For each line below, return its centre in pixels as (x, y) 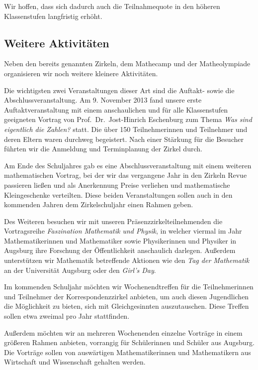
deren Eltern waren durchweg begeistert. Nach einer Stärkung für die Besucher (124, 139)
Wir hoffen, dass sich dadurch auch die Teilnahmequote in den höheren (112, 6)
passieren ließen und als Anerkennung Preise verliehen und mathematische (117, 185)
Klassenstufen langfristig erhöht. (53, 16)
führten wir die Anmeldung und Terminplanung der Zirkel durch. (103, 149)
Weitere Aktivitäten (57, 43)
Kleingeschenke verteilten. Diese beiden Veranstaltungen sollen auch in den (118, 194)
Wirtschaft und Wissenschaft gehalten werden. (75, 362)
